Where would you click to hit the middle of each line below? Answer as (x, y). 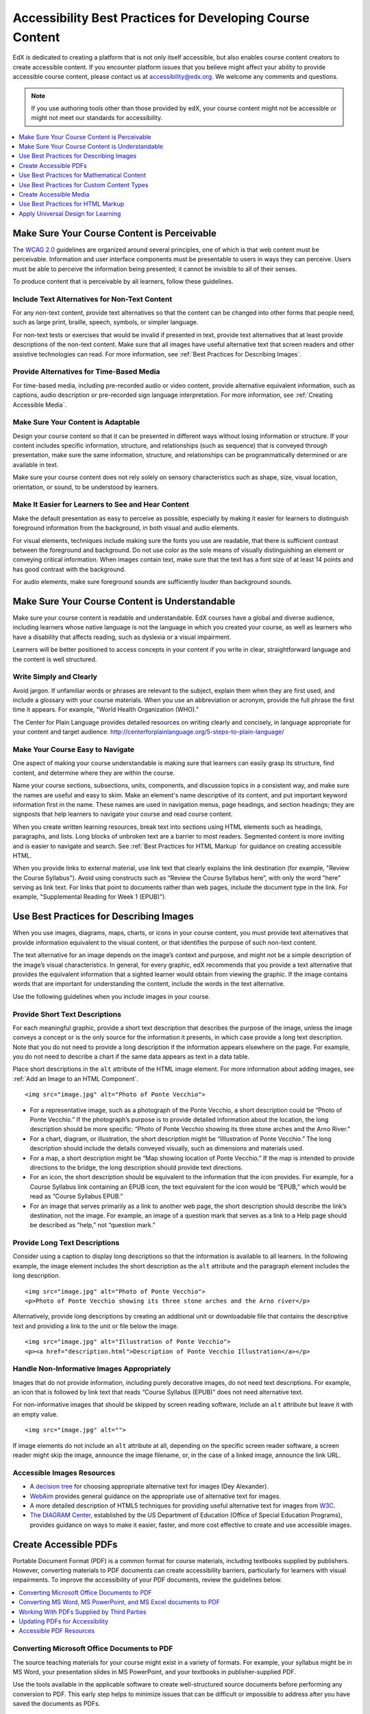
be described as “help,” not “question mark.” (92, 1225)
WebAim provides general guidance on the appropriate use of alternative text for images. (155, 1496)
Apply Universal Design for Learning (70, 213)
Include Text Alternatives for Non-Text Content (92, 299)
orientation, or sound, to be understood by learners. (86, 487)
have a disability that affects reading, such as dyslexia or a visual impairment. (122, 637)
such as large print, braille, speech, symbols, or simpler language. (106, 322)
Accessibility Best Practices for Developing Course (161, 18)
